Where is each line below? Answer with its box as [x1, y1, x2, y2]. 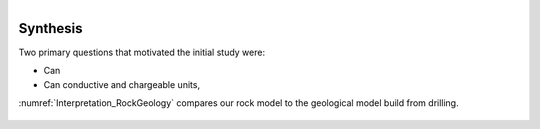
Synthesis [18, 20, 84, 37]
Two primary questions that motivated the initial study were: [18, 46, 265, 59]
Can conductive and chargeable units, [43, 78, 200, 90]
